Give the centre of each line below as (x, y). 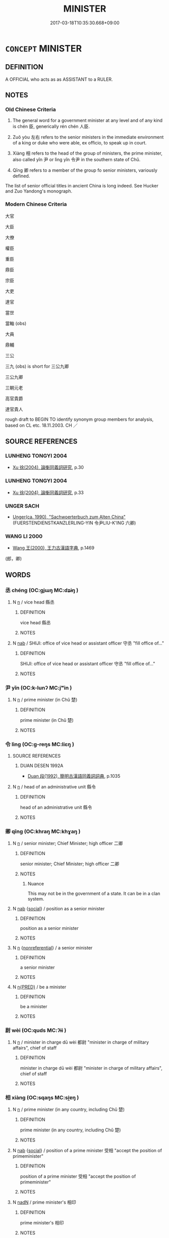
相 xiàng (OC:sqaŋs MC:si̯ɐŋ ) (42, 1098)
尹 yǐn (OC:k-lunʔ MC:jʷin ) (39, 687)
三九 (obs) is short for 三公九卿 (37, 366)
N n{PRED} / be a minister (39, 987)
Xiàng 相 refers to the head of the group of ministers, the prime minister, (87, 153)
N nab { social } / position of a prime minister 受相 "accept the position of (87, 1151)
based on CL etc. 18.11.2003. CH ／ (42, 425)
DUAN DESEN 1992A (42, 765)
